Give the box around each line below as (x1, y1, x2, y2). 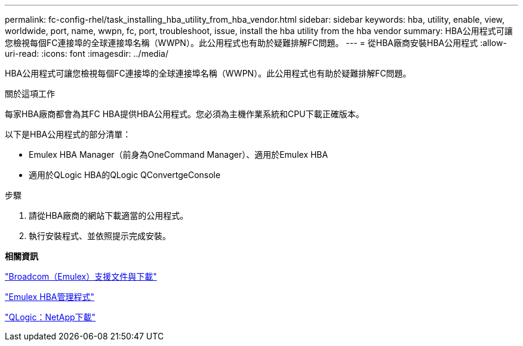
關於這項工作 (5, 88, 55, 99)
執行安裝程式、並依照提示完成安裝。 (29, 231, 171, 241)
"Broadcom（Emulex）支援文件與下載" (5, 271, 157, 281)
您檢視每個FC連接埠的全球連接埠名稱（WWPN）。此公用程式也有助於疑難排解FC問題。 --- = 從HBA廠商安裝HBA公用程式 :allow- (5, 38, 507, 48)
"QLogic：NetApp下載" (5, 312, 96, 322)
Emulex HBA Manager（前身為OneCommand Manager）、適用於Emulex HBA (29, 149, 328, 160)
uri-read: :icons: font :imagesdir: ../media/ (5, 48, 168, 59)
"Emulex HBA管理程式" (5, 292, 95, 302)
